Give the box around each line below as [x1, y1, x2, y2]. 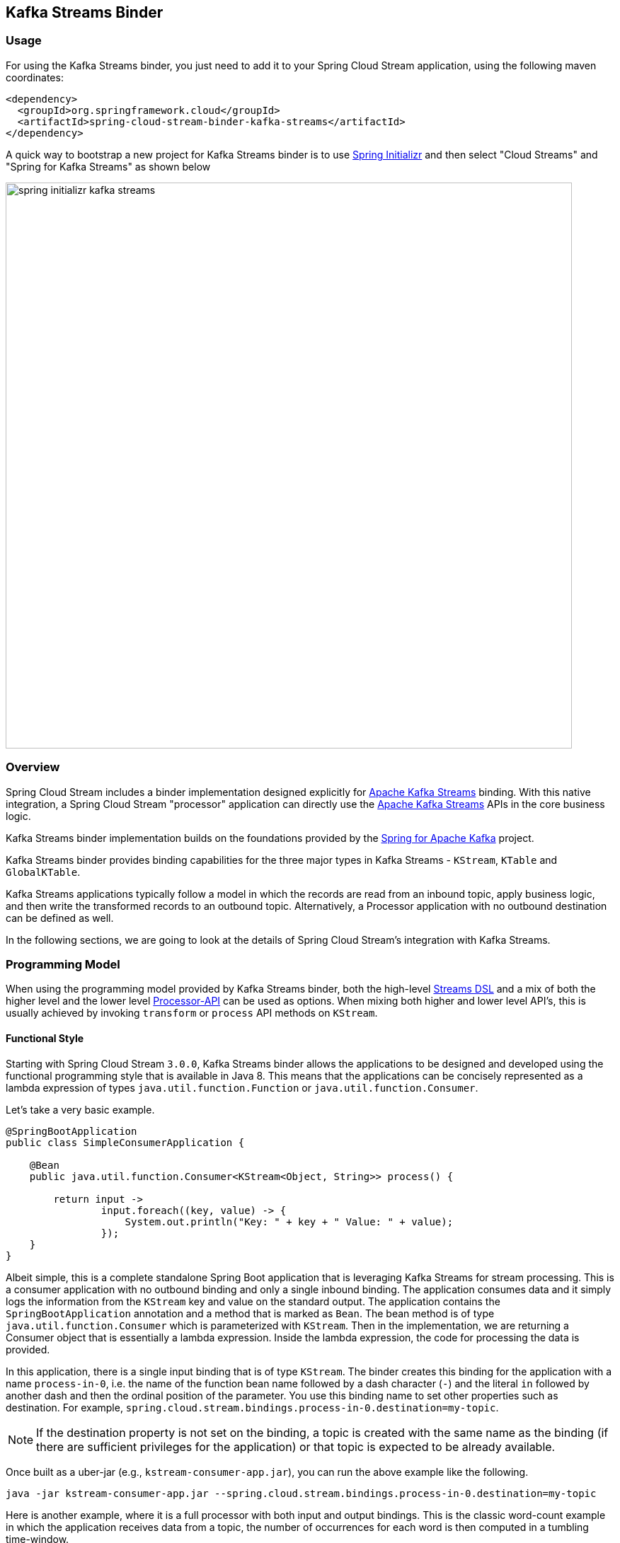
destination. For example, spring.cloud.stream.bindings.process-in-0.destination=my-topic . [6, 1401, 499, 1414]
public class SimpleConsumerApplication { [6, 1136, 245, 1148]
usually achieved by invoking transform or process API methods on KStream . [6, 1007, 378, 1019]
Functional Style [6, 1031, 84, 1044]
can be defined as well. [6, 911, 114, 924]
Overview [6, 760, 60, 775]
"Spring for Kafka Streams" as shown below [6, 160, 211, 173]
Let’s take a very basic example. [6, 1103, 155, 1116]
